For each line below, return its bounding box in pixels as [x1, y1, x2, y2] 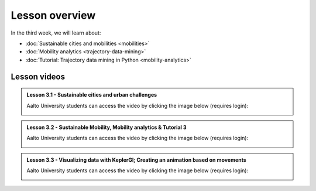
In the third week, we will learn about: [11, 29, 101, 36]
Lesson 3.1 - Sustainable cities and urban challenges [26, 91, 157, 98]
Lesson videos [11, 71, 66, 81]
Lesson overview [11, 9, 96, 22]
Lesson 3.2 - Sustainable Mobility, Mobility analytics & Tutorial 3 [26, 124, 187, 131]
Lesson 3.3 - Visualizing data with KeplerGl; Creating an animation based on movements [26, 156, 247, 163]
